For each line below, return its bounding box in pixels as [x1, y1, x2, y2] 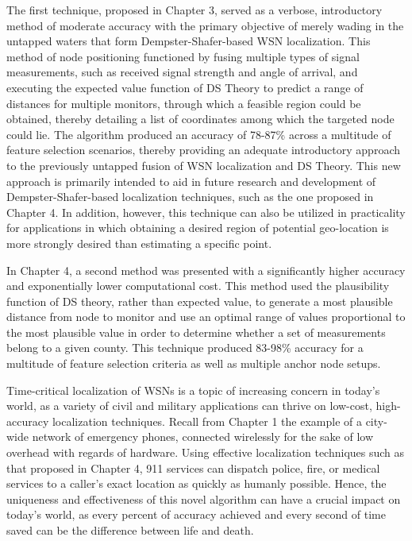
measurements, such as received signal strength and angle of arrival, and [6, 64, 358, 80]
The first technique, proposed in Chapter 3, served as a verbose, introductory [6, 2, 383, 17]
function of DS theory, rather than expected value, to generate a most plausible [6, 292, 393, 309]
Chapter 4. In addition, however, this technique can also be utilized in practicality [6, 203, 406, 220]
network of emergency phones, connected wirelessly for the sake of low [32, 428, 374, 445]
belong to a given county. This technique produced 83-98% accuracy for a [6, 339, 364, 356]
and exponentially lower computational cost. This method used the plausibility [6, 277, 390, 294]
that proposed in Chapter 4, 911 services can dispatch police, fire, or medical [6, 459, 380, 476]
